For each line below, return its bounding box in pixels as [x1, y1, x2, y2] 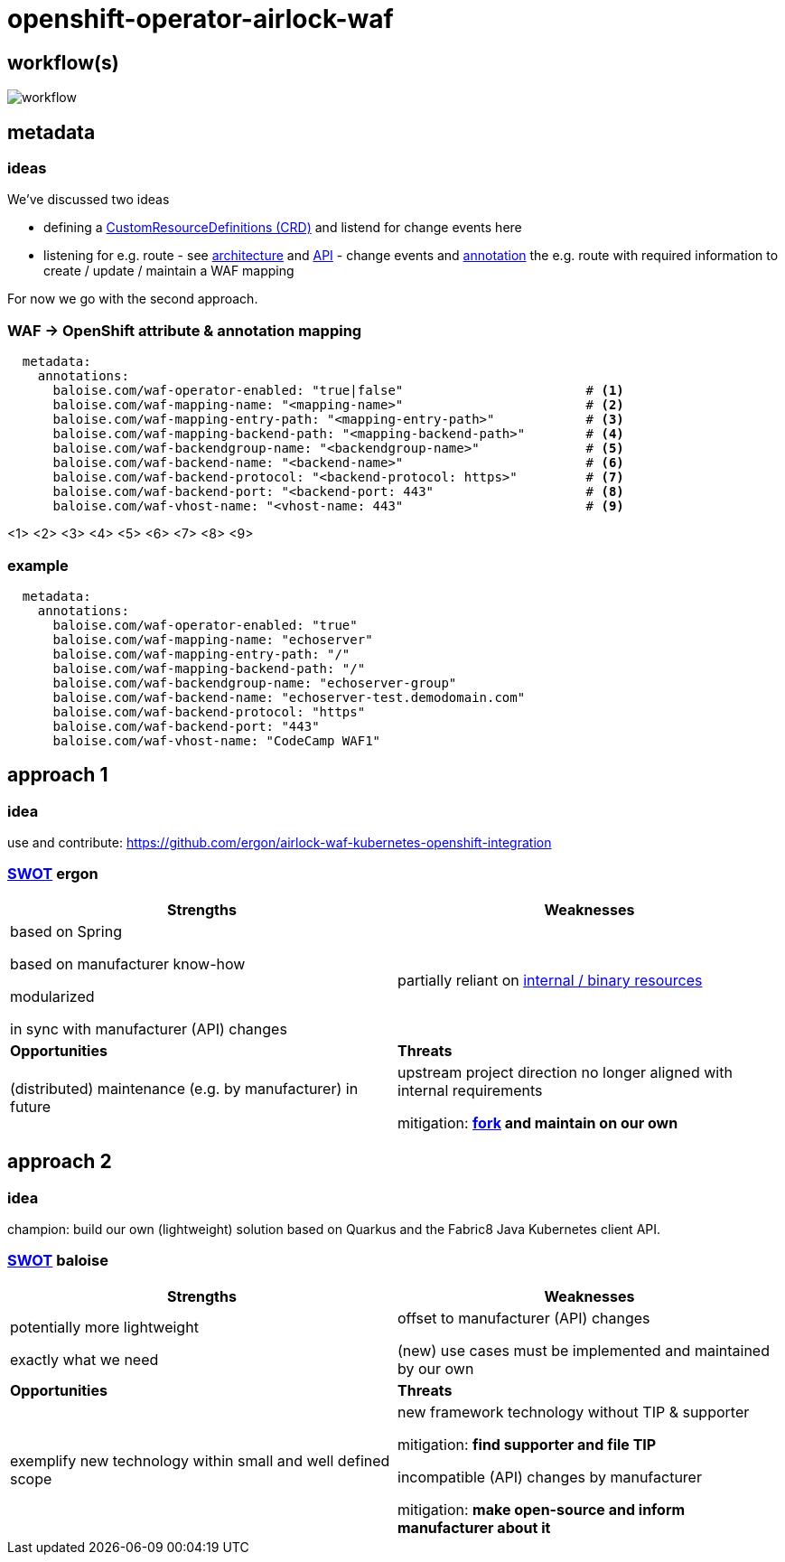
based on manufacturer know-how [10, 954, 246, 973]
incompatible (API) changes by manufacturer [397, 1467, 702, 1486]
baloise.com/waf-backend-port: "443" [52, 718, 320, 734]
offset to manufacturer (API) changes [397, 1308, 650, 1327]
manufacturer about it [397, 1518, 551, 1537]
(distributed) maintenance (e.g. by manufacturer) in [10, 1079, 359, 1098]
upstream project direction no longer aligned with [397, 1062, 733, 1081]
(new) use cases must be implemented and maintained [397, 1341, 770, 1360]
